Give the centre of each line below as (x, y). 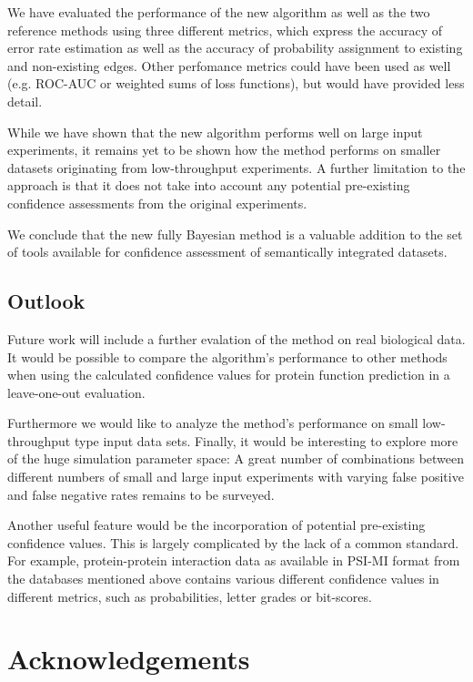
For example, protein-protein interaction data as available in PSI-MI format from (234, 560)
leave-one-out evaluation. (76, 392)
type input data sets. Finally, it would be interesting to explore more (266, 440)
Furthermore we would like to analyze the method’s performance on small (213, 423)
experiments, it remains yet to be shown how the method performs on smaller (224, 150)
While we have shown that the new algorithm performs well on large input (215, 132)
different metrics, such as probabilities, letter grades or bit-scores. (190, 596)
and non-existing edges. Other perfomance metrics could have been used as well (229, 65)
